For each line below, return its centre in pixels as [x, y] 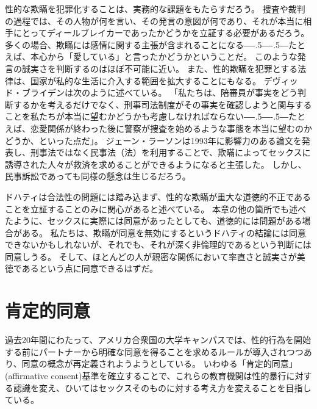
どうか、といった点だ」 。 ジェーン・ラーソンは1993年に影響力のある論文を [153, 140]
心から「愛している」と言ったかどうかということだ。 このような [168, 56]
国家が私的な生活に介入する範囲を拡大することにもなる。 [145, 80]
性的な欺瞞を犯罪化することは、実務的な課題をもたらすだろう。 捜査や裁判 [155, 9]
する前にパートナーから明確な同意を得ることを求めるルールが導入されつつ [154, 351]
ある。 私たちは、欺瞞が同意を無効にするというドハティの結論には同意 [164, 232]
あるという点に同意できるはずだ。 [90, 268]
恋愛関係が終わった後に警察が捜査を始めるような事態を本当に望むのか [171, 128]
